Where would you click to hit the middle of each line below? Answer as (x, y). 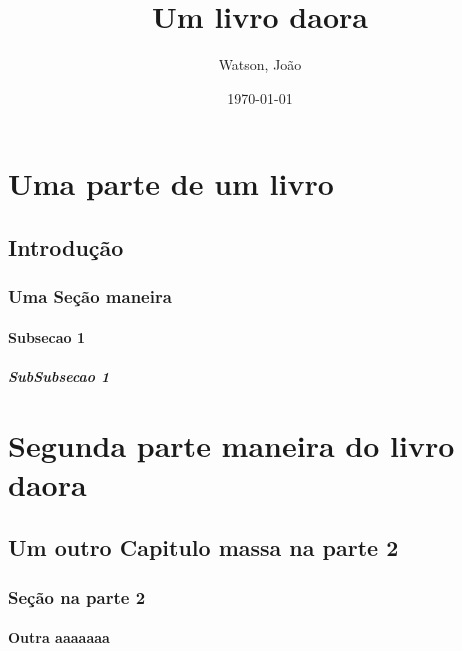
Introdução (66, 246)
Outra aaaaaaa (59, 637)
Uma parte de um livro (171, 183)
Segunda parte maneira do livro (231, 444)
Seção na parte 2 (77, 596)
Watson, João (260, 64)
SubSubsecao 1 (59, 375)
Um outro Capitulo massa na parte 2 (203, 547)
